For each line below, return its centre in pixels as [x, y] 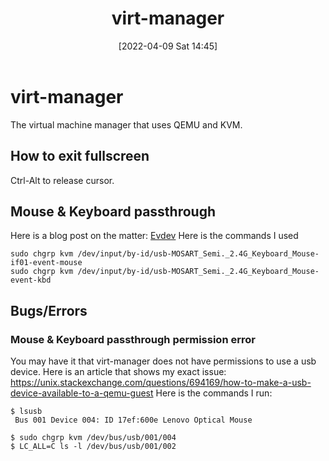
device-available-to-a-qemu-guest [82, 393]
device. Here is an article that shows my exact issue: [118, 371]
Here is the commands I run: [214, 393]
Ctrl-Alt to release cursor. [62, 180]
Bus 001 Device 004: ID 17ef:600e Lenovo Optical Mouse [133, 420]
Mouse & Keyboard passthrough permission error [133, 339]
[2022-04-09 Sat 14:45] [168, 46]
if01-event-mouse [46, 263]
